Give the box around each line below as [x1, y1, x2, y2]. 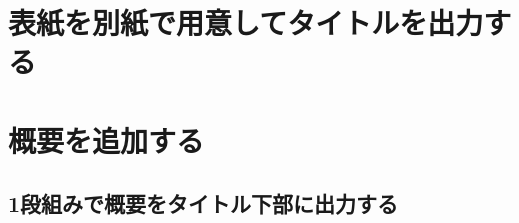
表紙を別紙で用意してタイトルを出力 [8, 2, 484, 43]
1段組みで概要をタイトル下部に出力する [8, 188, 399, 219]
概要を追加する [8, 119, 205, 160]
